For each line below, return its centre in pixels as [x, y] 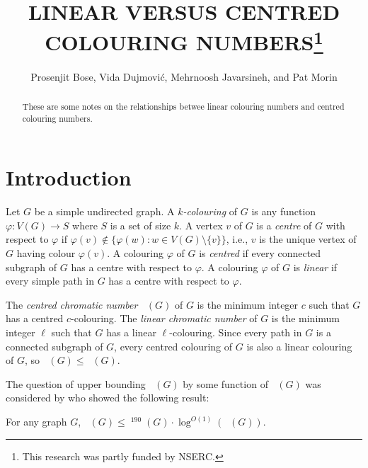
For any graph [36, 421]
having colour [46, 253]
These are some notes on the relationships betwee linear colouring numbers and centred [183, 107]
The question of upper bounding [76, 383]
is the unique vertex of [308, 239]
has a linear [132, 332]
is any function [284, 211]
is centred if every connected [260, 253]
